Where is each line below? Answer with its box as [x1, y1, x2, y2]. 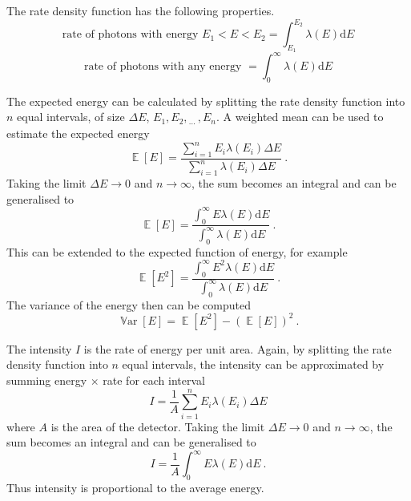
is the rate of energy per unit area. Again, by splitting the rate [83, 340, 392, 357]
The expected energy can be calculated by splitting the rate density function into [6, 92, 405, 109]
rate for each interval [103, 372, 205, 389]
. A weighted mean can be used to [216, 108, 384, 125]
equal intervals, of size [17, 108, 125, 125]
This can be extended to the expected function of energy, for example [6, 243, 348, 260]
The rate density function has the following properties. [6, 2, 275, 18]
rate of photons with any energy [83, 60, 242, 72]
